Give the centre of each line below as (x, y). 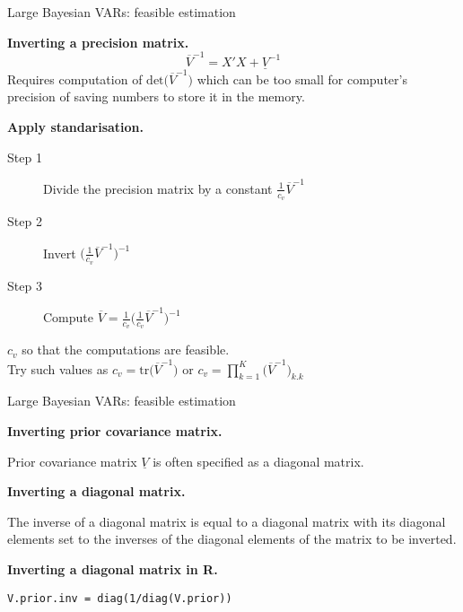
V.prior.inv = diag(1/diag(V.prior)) (120, 598)
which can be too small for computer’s (302, 79)
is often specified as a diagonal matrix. (258, 461)
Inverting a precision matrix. (98, 42)
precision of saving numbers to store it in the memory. (156, 96)
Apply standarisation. (76, 127)
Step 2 (25, 221)
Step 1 (25, 157)
